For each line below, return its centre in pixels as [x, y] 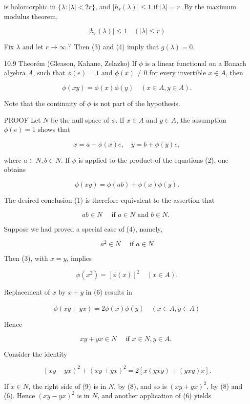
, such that [49, 73]
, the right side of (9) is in [67, 386]
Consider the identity [36, 353]
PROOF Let [22, 119]
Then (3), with [26, 258]
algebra [15, 73]
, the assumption [201, 119]
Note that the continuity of [44, 103]
